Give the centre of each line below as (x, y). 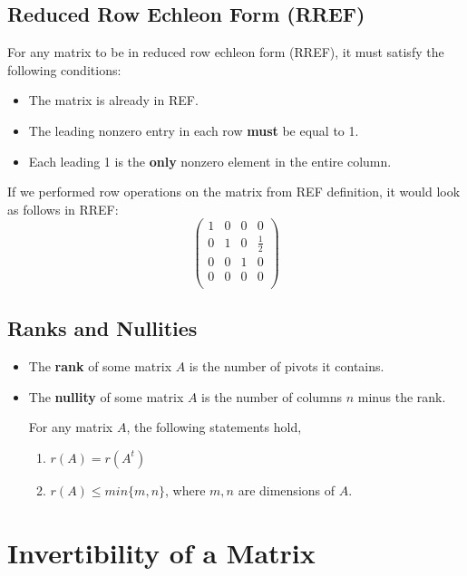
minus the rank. (402, 396)
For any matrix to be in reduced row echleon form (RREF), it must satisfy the (226, 52)
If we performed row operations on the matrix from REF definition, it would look (234, 192)
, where (185, 490)
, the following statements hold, (214, 427)
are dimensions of (287, 490)
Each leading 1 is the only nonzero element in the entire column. (210, 161)
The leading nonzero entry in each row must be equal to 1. (194, 130)
